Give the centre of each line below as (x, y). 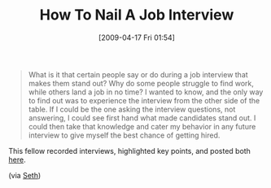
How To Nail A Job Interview (137, 15)
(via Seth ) (25, 175)
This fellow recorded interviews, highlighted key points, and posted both (129, 151)
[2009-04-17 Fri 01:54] (137, 37)
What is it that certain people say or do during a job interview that (138, 74)
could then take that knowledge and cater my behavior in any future (142, 126)
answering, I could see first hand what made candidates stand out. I (142, 118)
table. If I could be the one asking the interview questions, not (132, 109)
